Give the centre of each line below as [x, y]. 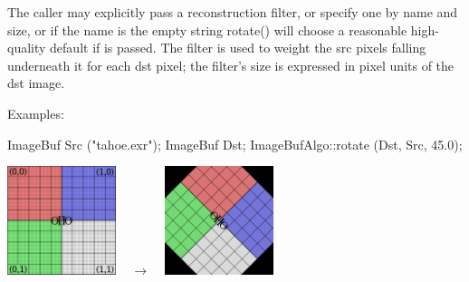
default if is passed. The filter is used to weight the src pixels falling [238, 48]
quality [27, 48]
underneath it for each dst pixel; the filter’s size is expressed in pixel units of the [231, 65]
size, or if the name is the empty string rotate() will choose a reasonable [207, 29]
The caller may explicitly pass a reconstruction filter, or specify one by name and [233, 12]
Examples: [36, 113]
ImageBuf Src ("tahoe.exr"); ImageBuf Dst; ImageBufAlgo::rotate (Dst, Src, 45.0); [235, 144]
